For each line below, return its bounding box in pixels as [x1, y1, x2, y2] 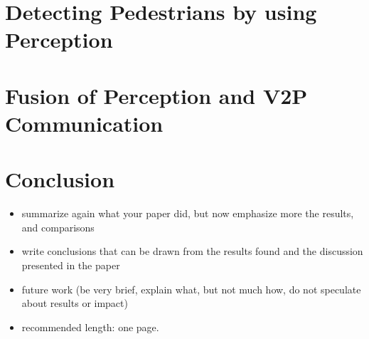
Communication [5, 108, 164, 137]
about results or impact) [21, 296, 128, 311]
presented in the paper [21, 258, 120, 273]
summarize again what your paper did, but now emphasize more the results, [21, 206, 354, 221]
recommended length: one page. [21, 319, 159, 334]
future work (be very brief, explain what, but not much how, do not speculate [21, 281, 361, 296]
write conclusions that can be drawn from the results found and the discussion [21, 244, 363, 259]
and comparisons [21, 219, 95, 234]
